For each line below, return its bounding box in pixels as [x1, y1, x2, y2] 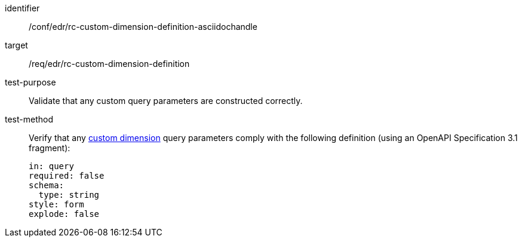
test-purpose [5, 77, 56, 87]
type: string [38, 190, 100, 200]
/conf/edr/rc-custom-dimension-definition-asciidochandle [29, 22, 257, 32]
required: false [29, 171, 105, 180]
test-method [5, 114, 53, 124]
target [5, 40, 28, 50]
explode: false [29, 209, 100, 219]
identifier [5, 3, 40, 13]
